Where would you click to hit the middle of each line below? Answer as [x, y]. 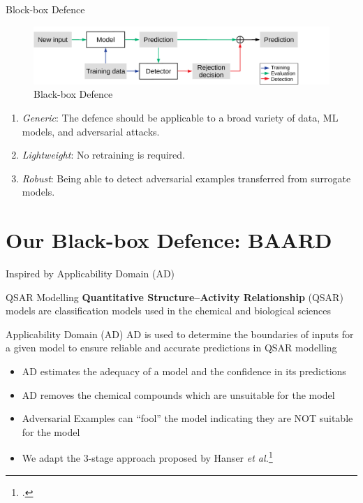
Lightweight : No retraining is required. [103, 155]
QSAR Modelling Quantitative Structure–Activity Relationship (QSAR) [175, 297]
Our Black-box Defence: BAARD [169, 240]
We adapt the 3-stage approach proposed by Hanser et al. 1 [147, 457]
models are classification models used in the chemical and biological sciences [169, 311]
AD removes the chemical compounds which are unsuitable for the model [178, 394]
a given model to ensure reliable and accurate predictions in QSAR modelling [171, 348]
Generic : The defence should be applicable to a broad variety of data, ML [180, 117]
